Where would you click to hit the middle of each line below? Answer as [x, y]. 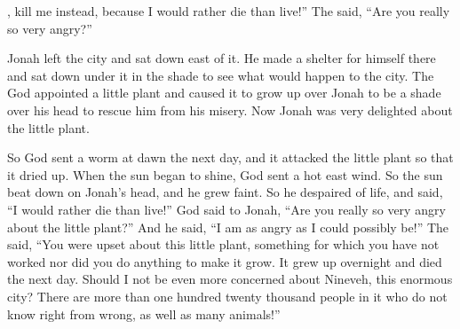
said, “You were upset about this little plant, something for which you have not [223, 244]
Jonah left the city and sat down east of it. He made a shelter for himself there [222, 58]
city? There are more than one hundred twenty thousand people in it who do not [227, 296]
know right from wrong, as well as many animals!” [144, 313]
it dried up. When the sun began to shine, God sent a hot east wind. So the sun [225, 174]
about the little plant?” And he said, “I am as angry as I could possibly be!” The [228, 227]
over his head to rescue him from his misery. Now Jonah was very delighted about [230, 110]
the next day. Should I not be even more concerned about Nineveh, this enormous [230, 279]
